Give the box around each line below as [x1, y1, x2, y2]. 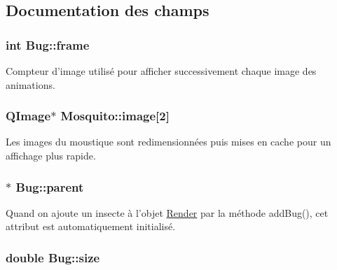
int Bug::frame [6, 36, 90, 53]
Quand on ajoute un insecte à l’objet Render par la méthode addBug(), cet [6, 205, 329, 220]
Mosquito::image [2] [60, 107, 170, 125]
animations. [6, 77, 55, 92]
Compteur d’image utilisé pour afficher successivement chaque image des [6, 64, 317, 78]
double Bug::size [6, 248, 100, 266]
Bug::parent [15, 178, 84, 195]
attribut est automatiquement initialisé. [6, 219, 176, 234]
